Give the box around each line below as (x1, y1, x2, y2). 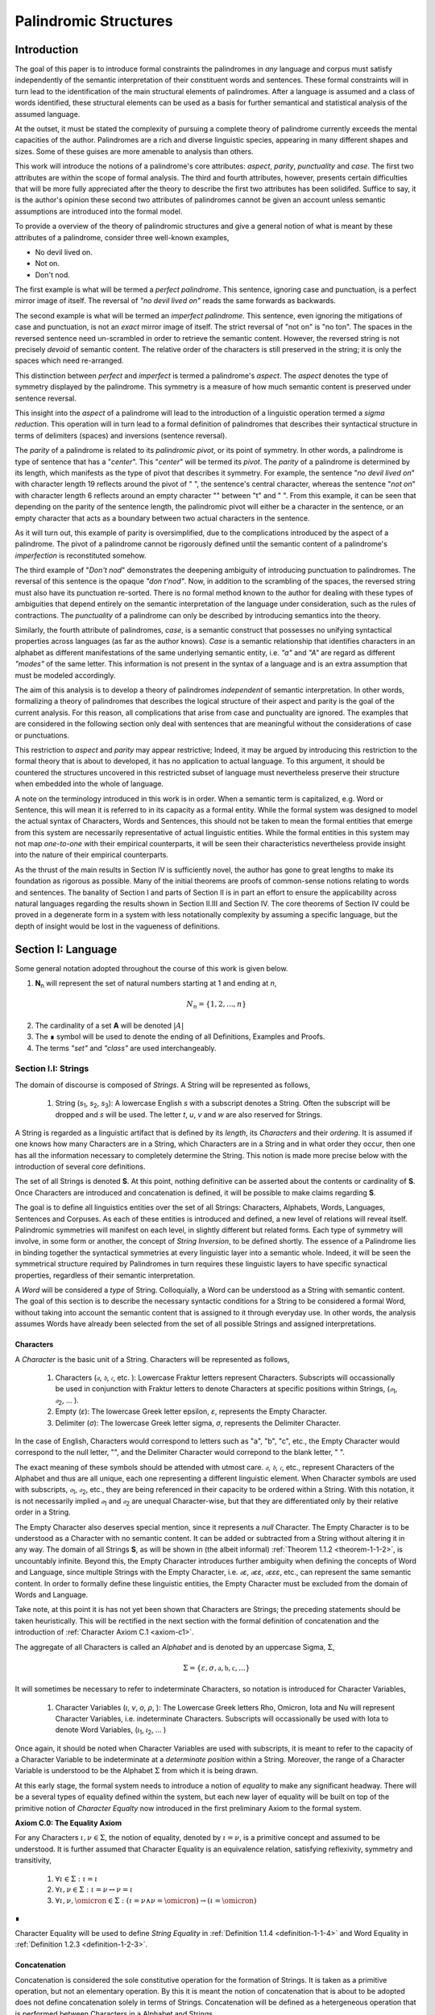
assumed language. (14, 109, 81, 118)
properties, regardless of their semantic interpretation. (14, 1270, 195, 1280)
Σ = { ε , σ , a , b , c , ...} (182, 1663, 251, 1672)
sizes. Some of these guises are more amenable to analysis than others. (14, 146, 254, 156)
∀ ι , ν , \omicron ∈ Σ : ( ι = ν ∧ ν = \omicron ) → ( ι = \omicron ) (55, 1896, 257, 1905)
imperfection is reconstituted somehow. (14, 550, 147, 560)
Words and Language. (14, 1589, 89, 1599)
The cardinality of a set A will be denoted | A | (35, 1020, 184, 1030)
